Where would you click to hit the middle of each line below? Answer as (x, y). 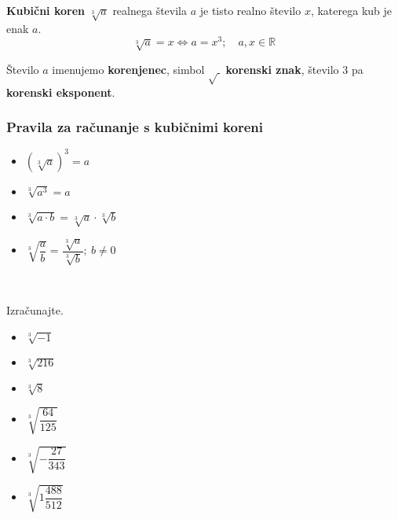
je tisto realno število (250, 10)
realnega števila (150, 10)
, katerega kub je (351, 10)
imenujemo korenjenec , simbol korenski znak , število (195, 69)
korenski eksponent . (61, 92)
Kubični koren (46, 10)
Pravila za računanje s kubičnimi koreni (135, 127)
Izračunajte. (35, 309)
